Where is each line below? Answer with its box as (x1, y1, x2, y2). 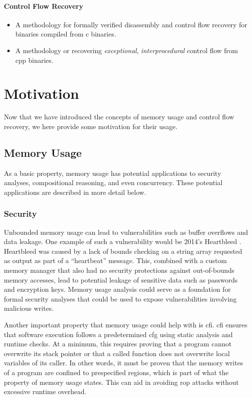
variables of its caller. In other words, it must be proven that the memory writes (4, 358, 243, 368)
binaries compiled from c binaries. (15, 29, 116, 39)
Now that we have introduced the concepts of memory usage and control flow (4, 112, 234, 122)
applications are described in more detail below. (4, 187, 146, 197)
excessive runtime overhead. (4, 386, 87, 397)
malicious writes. (4, 303, 54, 313)
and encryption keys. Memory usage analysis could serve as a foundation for (4, 284, 231, 294)
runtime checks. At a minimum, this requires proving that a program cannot (4, 339, 232, 349)
